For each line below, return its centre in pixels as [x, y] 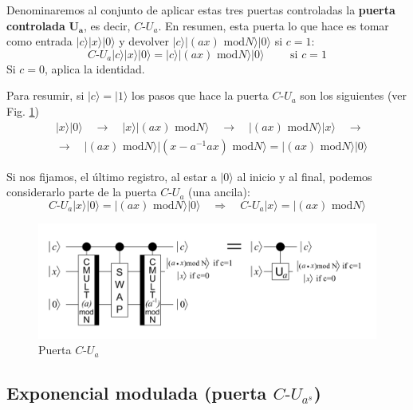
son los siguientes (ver [354, 95]
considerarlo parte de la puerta [82, 192]
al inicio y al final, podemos [305, 176]
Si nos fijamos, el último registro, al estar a [112, 176]
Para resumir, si [45, 95]
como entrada [39, 41]
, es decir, [107, 25]
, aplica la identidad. [95, 68]
